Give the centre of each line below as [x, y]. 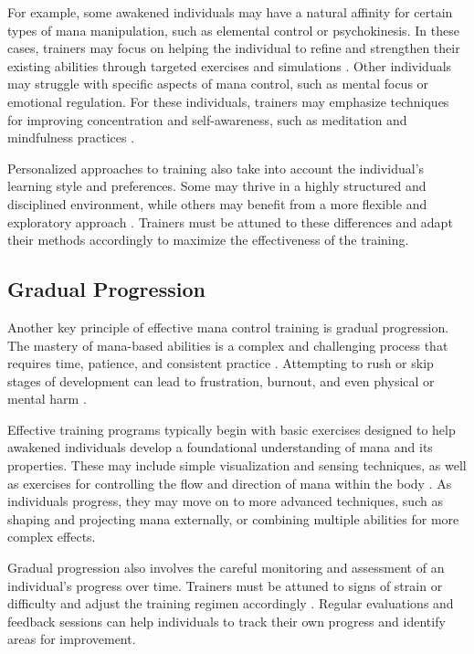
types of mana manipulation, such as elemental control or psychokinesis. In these [233, 30]
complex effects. [52, 537]
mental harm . [47, 399]
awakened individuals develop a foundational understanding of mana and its [220, 447]
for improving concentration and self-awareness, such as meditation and [207, 119]
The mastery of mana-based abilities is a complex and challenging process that [228, 345]
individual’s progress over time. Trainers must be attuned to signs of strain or [225, 585]
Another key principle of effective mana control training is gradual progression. [228, 327]
